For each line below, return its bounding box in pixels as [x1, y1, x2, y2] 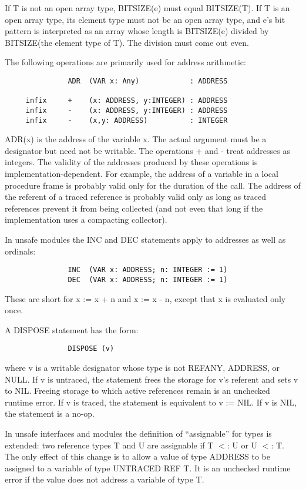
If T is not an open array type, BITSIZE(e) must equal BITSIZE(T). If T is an [5, 2, 290, 14]
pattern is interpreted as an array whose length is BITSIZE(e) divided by [5, 25, 269, 37]
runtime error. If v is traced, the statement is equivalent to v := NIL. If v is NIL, [5, 396, 297, 408]
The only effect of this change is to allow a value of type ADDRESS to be [5, 450, 271, 463]
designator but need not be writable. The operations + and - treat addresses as [5, 144, 290, 156]
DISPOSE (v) [68, 344, 115, 353]
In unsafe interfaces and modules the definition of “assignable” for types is [5, 427, 272, 439]
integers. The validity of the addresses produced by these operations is [5, 156, 258, 168]
